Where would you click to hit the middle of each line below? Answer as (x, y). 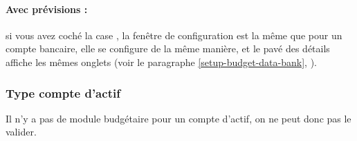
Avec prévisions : (47, 9)
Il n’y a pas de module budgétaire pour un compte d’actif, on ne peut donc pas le (178, 118)
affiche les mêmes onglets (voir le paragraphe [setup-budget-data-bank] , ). (161, 62)
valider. (21, 132)
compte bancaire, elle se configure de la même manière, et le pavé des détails (168, 48)
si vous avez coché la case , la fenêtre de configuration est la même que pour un (174, 35)
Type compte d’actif (63, 93)
